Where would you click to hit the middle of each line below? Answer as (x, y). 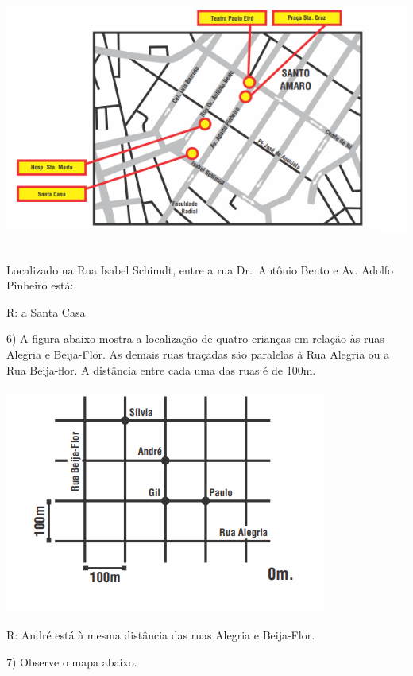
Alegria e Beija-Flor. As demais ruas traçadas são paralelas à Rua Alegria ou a (198, 354)
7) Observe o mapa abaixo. (72, 661)
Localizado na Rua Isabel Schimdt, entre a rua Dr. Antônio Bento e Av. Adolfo (200, 269)
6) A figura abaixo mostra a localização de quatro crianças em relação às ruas (195, 338)
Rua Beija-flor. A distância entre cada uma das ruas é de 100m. (161, 369)
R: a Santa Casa (46, 311)
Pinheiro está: (40, 285)
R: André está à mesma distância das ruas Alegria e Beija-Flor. (161, 635)
